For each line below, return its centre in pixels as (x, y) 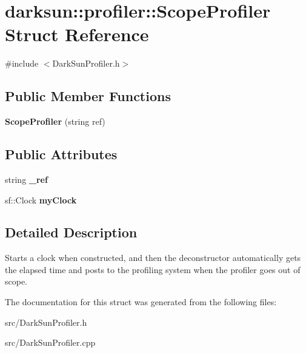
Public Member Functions (88, 96)
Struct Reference (77, 34)
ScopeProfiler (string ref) (55, 121)
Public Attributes (61, 154)
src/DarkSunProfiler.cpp (50, 342)
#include (22, 63)
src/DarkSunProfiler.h (46, 322)
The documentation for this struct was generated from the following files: (141, 302)
